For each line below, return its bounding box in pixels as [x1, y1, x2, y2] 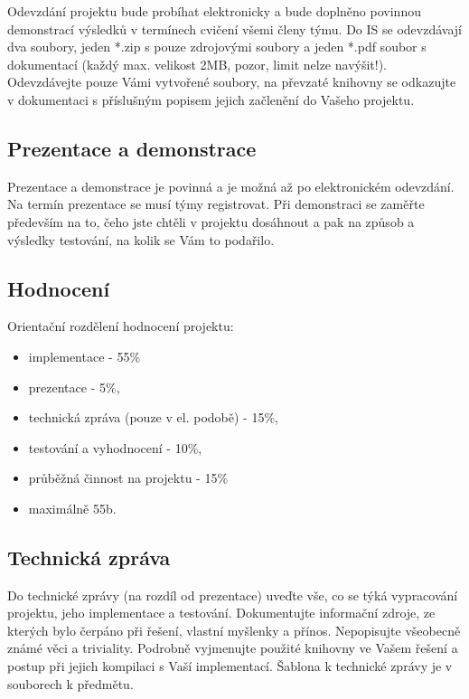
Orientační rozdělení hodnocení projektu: [7, 316, 234, 335]
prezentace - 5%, [28, 377, 120, 396]
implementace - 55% [28, 346, 141, 365]
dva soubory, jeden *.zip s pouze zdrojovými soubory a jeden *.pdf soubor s [7, 37, 427, 56]
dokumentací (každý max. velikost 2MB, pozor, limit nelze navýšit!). [7, 54, 387, 73]
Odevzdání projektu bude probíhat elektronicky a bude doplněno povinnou [7, 2, 421, 20]
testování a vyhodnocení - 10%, [28, 438, 202, 457]
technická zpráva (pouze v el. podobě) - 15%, [28, 408, 278, 427]
